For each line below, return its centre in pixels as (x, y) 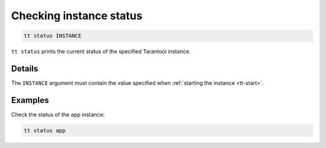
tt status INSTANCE (53, 36)
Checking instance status (77, 16)
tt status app (45, 130)
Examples (30, 100)
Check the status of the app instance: (58, 114)
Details (25, 68)
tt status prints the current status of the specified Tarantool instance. (101, 52)
